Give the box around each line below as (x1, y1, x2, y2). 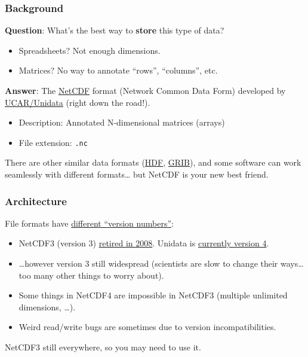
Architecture (5, 193, 67, 208)
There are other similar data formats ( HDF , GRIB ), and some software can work (5, 156, 301, 169)
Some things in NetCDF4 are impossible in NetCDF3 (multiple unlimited (19, 289, 288, 301)
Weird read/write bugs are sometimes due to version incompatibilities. (19, 321, 276, 333)
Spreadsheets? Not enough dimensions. (19, 44, 161, 56)
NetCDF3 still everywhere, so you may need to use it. (5, 341, 201, 353)
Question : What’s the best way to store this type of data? (5, 24, 224, 36)
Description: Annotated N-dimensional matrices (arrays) (19, 116, 225, 129)
